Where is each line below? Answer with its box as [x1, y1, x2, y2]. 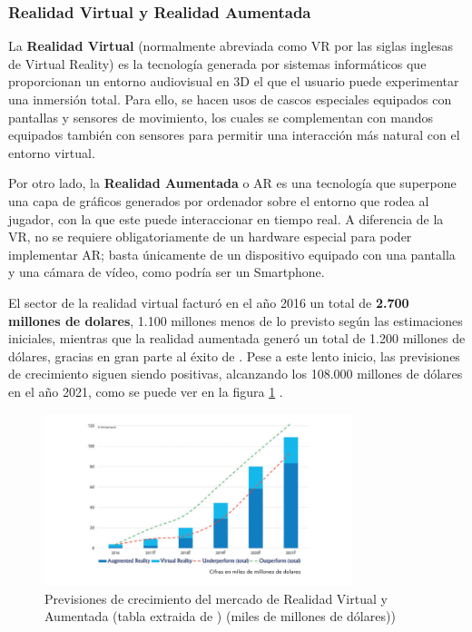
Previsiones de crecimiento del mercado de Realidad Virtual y [44, 588, 388, 607]
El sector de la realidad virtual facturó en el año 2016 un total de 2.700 [8, 292, 409, 311]
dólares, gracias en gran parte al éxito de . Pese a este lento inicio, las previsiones [8, 346, 460, 365]
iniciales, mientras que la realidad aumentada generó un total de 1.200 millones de [8, 329, 466, 348]
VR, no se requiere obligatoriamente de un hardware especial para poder [8, 227, 412, 246]
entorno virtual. [8, 143, 95, 162]
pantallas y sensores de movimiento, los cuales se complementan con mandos [8, 107, 434, 126]
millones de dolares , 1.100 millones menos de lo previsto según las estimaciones [8, 311, 463, 330]
